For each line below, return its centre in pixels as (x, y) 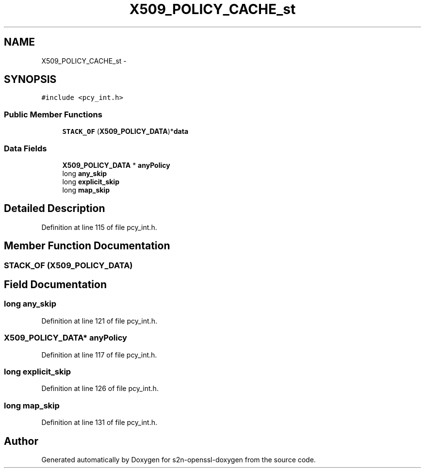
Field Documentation (55, 285)
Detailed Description (55, 209)
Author (21, 441)
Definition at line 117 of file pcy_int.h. (99, 355)
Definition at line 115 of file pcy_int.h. (99, 227)
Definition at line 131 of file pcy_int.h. (99, 423)
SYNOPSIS (30, 80)
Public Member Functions (53, 114)
